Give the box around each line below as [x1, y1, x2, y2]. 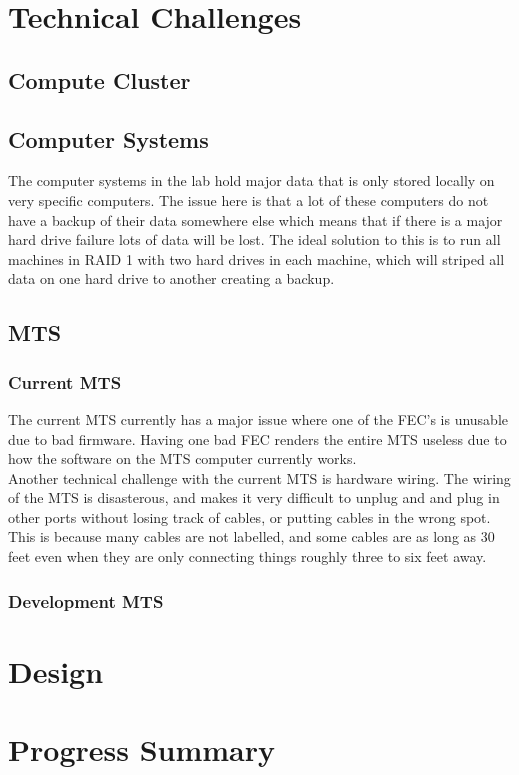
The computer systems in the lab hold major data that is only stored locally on [8, 170, 495, 191]
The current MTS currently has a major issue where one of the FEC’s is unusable [8, 408, 509, 429]
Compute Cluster [8, 64, 191, 95]
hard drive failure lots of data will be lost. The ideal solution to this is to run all [8, 229, 501, 250]
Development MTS [8, 588, 164, 613]
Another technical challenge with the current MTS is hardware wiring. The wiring [8, 467, 511, 488]
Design [8, 650, 104, 691]
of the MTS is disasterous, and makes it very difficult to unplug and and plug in [8, 487, 500, 508]
